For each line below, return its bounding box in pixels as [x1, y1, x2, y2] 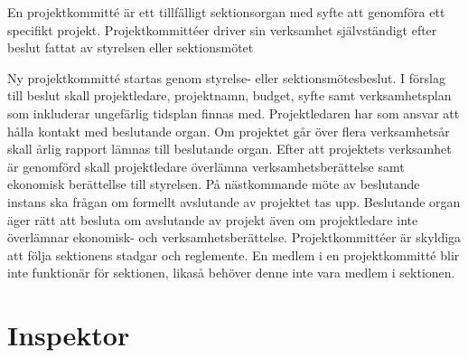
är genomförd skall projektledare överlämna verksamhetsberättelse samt [7, 156, 405, 175]
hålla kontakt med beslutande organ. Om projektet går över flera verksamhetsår [7, 121, 450, 140]
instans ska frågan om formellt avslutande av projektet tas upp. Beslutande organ [7, 192, 461, 211]
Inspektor [7, 316, 130, 353]
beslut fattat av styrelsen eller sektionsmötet [7, 38, 254, 57]
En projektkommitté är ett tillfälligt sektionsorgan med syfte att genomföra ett [7, 3, 445, 21]
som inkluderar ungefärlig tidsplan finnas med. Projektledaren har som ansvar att [7, 103, 460, 122]
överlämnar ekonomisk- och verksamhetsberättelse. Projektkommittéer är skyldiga [7, 228, 462, 247]
